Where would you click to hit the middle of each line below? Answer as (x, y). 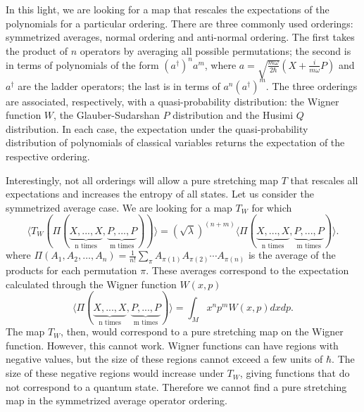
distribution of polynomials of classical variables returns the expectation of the (175, 142)
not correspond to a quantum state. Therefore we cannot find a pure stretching (176, 386)
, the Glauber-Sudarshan (107, 115)
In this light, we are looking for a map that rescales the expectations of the (168, 9)
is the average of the (292, 255)
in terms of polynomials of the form (82, 64)
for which (272, 207)
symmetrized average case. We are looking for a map (119, 207)
